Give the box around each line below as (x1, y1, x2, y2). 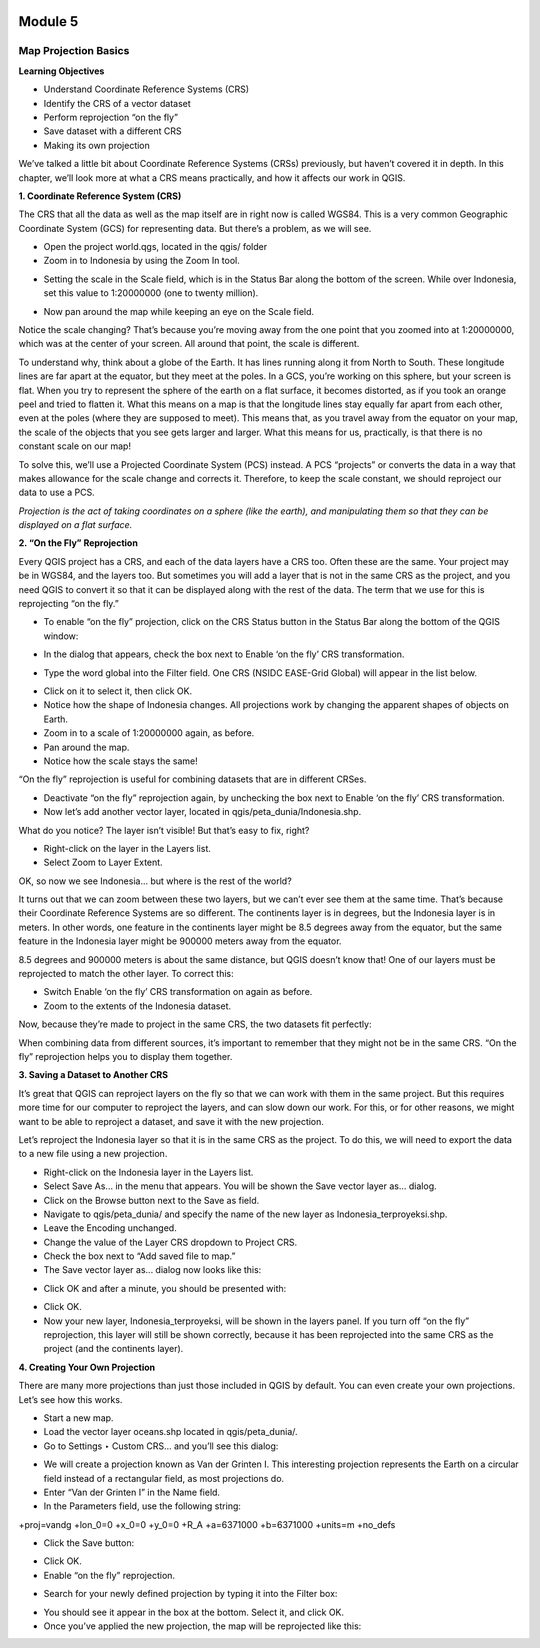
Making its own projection (43, 139, 150, 151)
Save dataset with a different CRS (43, 125, 182, 137)
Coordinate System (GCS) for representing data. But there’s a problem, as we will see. (18, 222, 372, 234)
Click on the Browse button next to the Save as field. (43, 1194, 260, 1206)
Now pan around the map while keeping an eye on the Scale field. (43, 305, 315, 317)
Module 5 (18, 13, 79, 30)
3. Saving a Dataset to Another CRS (18, 1069, 169, 1081)
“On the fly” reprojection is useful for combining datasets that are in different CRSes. (18, 773, 367, 785)
